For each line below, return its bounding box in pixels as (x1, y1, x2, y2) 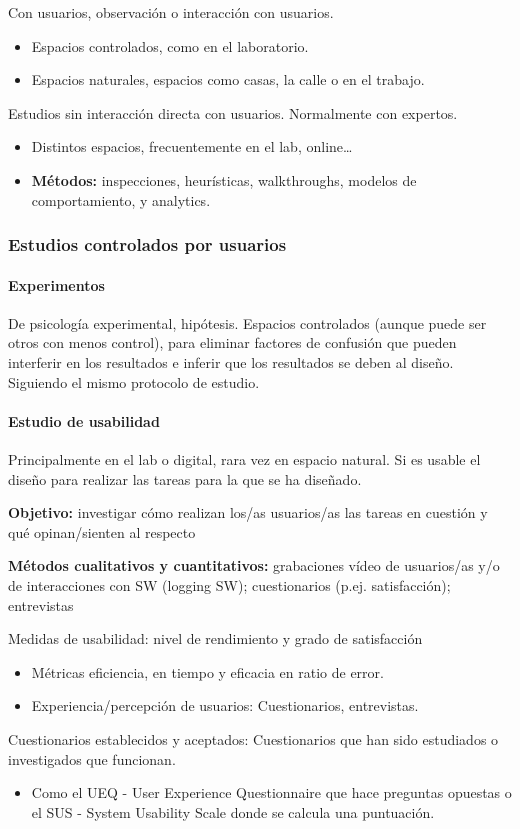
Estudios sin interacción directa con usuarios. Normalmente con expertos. (8, 102, 458, 123)
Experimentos (8, 274, 105, 295)
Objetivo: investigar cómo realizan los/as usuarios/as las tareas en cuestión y (8, 502, 488, 523)
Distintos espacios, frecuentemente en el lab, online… (31, 136, 353, 157)
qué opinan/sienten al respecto (8, 521, 196, 542)
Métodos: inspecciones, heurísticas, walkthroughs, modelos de (31, 169, 417, 190)
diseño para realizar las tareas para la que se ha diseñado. (8, 468, 362, 489)
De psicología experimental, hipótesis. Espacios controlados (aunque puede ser (8, 312, 487, 333)
